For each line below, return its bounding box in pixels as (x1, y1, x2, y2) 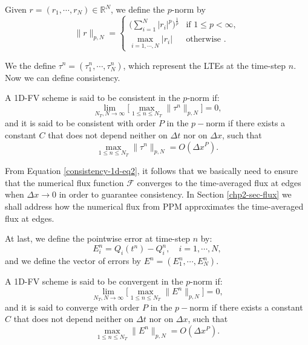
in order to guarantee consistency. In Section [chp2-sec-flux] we (59, 188, 292, 201)
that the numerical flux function (5, 176, 124, 189)
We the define (5, 59, 56, 71)
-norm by (171, 3, 206, 15)
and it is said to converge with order (5, 300, 140, 313)
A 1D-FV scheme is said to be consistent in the (5, 91, 180, 104)
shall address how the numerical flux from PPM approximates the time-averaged (5, 199, 304, 212)
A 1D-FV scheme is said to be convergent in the (5, 275, 183, 288)
